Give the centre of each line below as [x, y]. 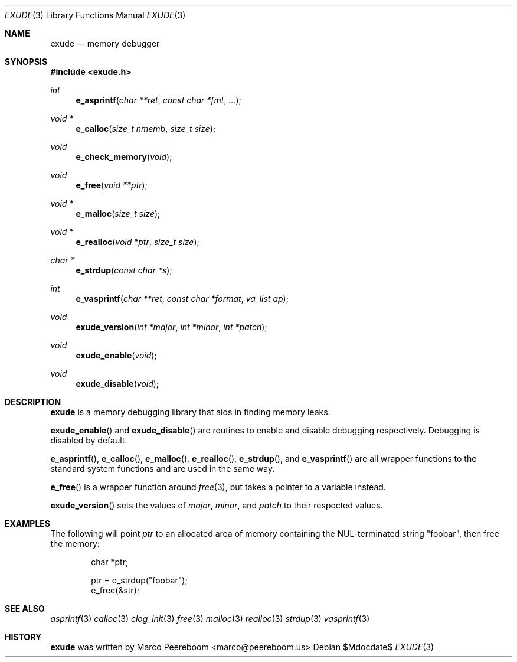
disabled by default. [89, 440]
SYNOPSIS [26, 62]
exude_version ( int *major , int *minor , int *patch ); [171, 327]
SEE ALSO [25, 609]
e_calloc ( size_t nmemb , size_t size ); [146, 128]
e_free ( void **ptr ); [112, 185]
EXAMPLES [27, 524]
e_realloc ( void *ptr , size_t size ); [138, 242]
